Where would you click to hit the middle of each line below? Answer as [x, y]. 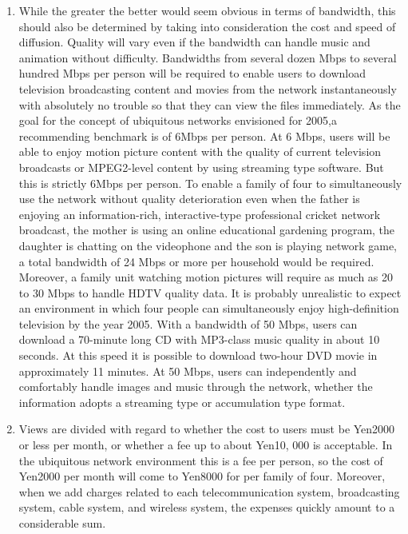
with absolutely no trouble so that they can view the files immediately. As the [210, 104]
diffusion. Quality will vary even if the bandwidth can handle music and [194, 42]
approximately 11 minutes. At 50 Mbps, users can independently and [188, 371]
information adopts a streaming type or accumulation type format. [182, 402]
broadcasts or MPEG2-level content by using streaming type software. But [201, 167]
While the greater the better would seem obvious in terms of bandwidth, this [207, 10]
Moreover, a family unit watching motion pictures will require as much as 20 [206, 277]
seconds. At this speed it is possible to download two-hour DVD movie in [198, 355]
